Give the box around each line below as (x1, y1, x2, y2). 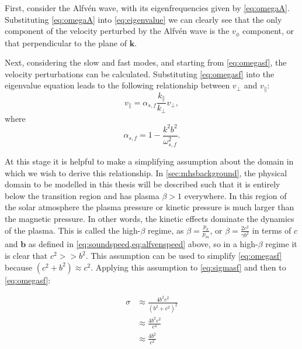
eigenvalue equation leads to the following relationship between (5, 79, 230, 91)
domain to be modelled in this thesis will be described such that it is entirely (5, 178, 280, 190)
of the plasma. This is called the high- (5, 224, 141, 236)
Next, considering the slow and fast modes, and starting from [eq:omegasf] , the (5, 56, 287, 69)
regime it (265, 238, 297, 250)
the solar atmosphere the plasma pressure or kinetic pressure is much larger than (5, 201, 294, 213)
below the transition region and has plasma (5, 189, 159, 201)
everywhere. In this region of (184, 189, 287, 201)
